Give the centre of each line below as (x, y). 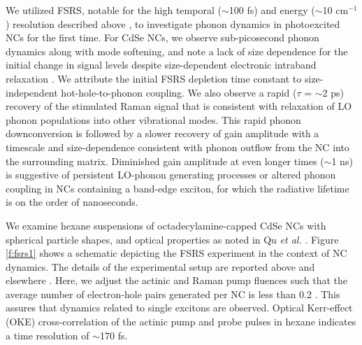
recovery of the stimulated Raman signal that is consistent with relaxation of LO (179, 106)
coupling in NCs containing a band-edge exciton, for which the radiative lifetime (178, 188)
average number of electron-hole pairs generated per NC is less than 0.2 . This (173, 294)
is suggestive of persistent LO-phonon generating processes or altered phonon (171, 175)
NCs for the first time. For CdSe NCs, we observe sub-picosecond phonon (162, 37)
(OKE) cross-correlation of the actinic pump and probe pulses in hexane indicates (181, 322)
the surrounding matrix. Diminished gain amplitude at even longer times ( (165, 161)
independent (32, 92)
